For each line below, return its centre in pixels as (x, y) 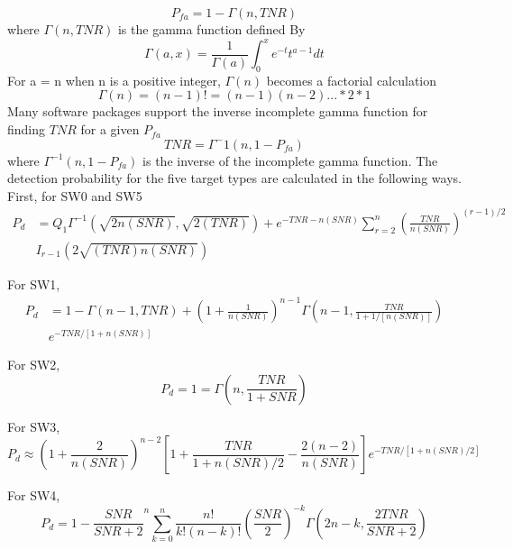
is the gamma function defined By (211, 29)
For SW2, (34, 365)
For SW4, (34, 495)
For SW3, (34, 426)
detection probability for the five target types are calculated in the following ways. (234, 178)
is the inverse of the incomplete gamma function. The (290, 160)
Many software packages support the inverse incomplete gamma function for (218, 111)
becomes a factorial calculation (352, 80)
